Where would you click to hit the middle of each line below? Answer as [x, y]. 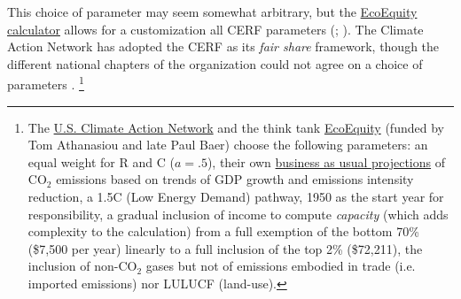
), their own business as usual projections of [326, 161]
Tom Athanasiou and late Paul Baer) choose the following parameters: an [228, 145]
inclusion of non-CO [82, 266]
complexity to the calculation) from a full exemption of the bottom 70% [223, 231]
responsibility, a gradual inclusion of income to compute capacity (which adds [238, 214]
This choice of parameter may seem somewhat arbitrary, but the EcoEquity [212, 11]
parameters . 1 [46, 83]
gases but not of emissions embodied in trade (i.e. [281, 266]
